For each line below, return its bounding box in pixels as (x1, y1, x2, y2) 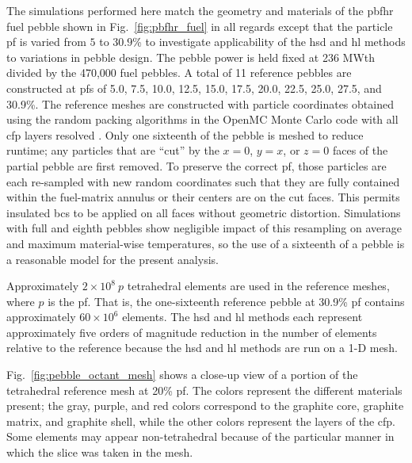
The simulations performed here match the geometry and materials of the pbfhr (6, 2, 394, 18)
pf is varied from (6, 33, 86, 50)
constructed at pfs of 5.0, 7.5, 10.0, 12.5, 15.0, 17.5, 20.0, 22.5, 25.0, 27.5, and (6, 79, 382, 96)
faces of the (332, 142, 388, 159)
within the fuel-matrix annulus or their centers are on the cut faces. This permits (6, 189, 400, 205)
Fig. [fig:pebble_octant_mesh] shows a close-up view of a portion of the (6, 366, 358, 383)
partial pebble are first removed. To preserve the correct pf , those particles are (6, 157, 387, 174)
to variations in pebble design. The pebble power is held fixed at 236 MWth (6, 48, 376, 65)
